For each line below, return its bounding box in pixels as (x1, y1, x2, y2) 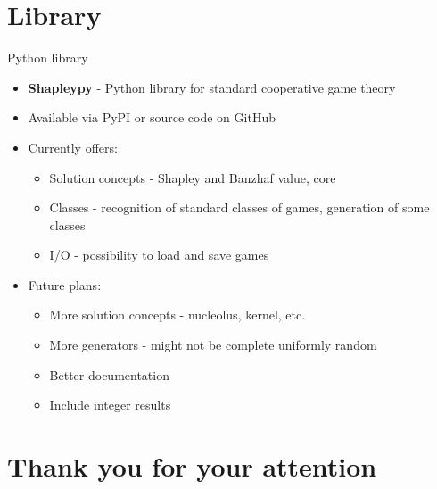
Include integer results (49, 395, 171, 414)
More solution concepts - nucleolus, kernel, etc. (49, 305, 306, 324)
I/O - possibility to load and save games (49, 245, 269, 264)
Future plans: (28, 275, 102, 294)
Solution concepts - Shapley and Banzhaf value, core (49, 168, 336, 186)
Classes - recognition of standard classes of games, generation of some (49, 198, 430, 217)
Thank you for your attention (7, 448, 377, 485)
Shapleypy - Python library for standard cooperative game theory (28, 78, 396, 96)
